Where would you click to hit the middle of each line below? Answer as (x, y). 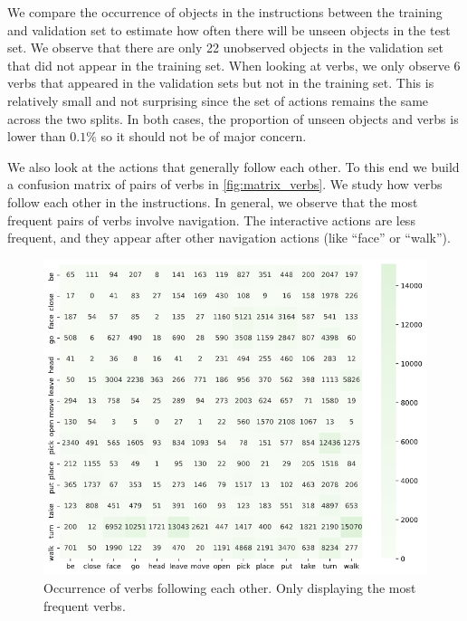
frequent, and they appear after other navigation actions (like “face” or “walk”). (229, 238)
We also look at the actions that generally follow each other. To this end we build (233, 166)
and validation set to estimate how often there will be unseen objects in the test (229, 29)
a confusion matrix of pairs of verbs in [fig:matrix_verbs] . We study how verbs (225, 184)
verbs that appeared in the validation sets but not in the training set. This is (221, 83)
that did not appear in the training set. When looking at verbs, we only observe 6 (234, 65)
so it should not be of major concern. (204, 136)
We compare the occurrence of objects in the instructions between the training (225, 12)
